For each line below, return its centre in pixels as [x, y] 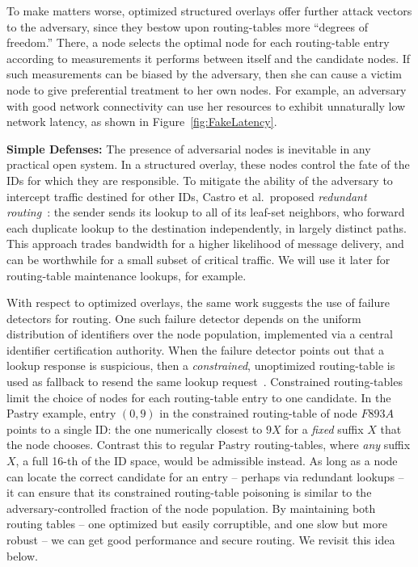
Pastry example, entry [61, 413]
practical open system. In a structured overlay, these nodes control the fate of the [208, 164]
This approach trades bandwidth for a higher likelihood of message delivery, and [205, 244]
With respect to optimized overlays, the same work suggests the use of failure [198, 302]
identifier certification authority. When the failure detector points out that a [195, 349]
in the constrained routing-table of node [258, 413]
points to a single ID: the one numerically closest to [135, 428]
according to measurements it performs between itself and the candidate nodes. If [209, 58]
